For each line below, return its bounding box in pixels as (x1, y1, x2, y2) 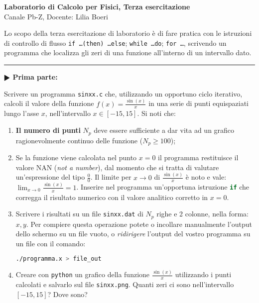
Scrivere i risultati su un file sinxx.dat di (15, 208, 143, 219)
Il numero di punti (15, 125, 81, 135)
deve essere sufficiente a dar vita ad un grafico (94, 125, 235, 135)
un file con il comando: (15, 238, 86, 248)
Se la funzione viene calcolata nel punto (15, 152, 137, 162)
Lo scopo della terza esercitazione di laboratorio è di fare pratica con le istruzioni (4, 28, 252, 38)
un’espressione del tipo (15, 172, 85, 182)
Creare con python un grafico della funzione (15, 269, 150, 280)
